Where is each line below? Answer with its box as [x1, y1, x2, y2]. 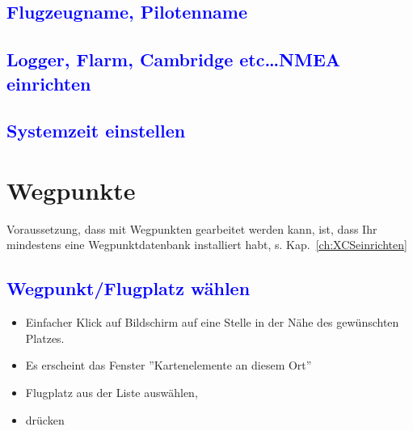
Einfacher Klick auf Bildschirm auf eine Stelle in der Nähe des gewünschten [25, 314, 399, 331]
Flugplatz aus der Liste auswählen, [25, 384, 198, 401]
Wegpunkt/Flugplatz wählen [6, 276, 251, 301]
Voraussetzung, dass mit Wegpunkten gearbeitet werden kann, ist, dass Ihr [6, 220, 377, 237]
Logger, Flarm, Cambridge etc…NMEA [6, 47, 341, 72]
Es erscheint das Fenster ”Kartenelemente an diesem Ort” [25, 357, 312, 374]
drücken [25, 411, 65, 428]
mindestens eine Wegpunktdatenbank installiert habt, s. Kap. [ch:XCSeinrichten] [6, 236, 407, 253]
